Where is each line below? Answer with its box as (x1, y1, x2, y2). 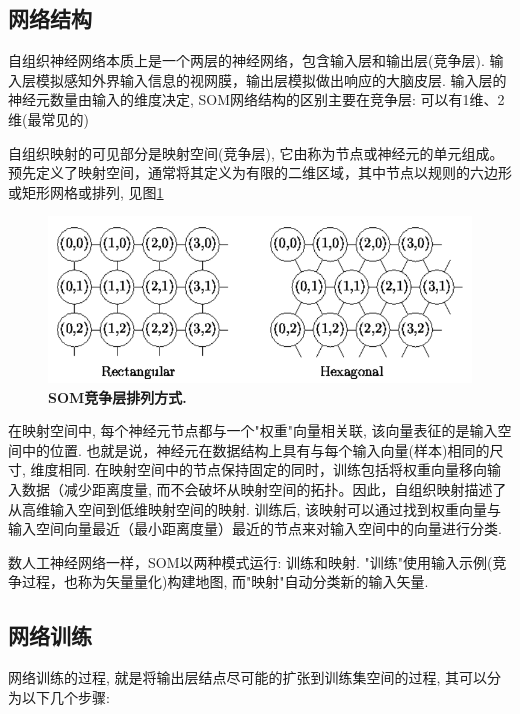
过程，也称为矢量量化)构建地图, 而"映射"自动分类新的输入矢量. (21, 571, 429, 592)
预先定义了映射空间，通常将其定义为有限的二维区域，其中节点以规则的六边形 (8, 162, 512, 183)
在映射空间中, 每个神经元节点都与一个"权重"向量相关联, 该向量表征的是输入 (8, 420, 498, 441)
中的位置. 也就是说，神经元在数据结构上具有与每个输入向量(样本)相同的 (21, 439, 490, 460)
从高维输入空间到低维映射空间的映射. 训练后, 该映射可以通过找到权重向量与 (8, 498, 502, 519)
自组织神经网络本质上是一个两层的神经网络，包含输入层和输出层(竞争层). (8, 50, 485, 71)
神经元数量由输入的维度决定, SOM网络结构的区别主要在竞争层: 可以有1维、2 (8, 89, 505, 110)
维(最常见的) (8, 108, 89, 129)
